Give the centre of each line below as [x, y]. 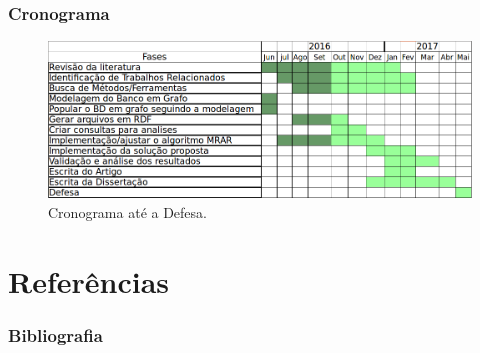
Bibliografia [55, 334]
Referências [89, 280]
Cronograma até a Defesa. [127, 211]
